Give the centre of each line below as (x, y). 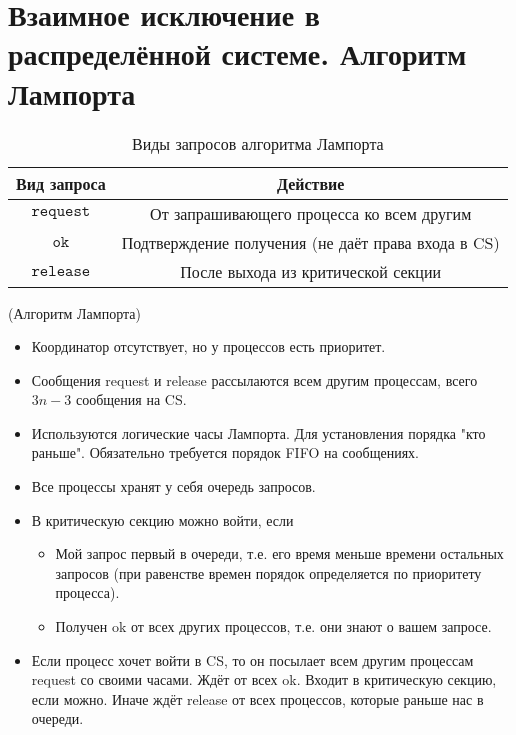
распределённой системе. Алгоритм (237, 53)
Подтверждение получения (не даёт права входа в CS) (310, 242)
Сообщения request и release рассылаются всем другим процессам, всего (254, 379)
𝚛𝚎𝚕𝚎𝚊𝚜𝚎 (61, 271)
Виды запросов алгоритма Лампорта (257, 143)
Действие (310, 183)
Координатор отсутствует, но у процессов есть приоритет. (208, 346)
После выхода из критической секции (311, 271)
